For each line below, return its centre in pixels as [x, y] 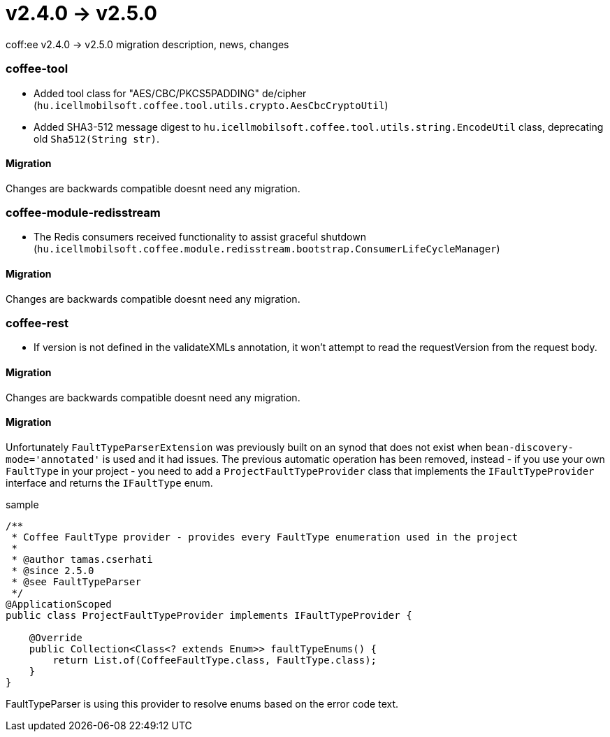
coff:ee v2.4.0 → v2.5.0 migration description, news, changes [147, 44]
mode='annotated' [53, 459]
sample [22, 504]
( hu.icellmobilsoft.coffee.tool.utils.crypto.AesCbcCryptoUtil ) [211, 105]
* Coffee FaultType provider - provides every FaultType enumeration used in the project [265, 537]
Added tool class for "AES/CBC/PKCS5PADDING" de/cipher [170, 93]
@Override [56, 637]
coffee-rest [37, 323]
